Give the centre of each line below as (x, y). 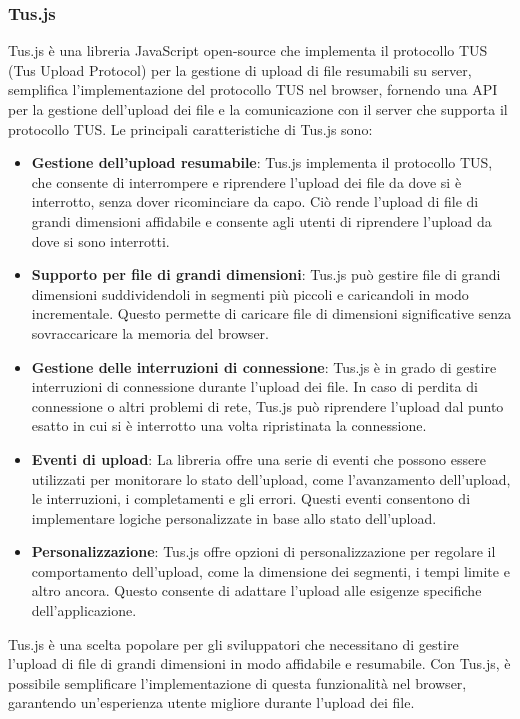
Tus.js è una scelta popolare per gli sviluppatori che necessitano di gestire (233, 643)
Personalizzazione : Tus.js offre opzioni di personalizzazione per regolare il (263, 551)
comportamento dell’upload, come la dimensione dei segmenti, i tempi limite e (270, 570)
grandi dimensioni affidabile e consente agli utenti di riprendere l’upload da (261, 220)
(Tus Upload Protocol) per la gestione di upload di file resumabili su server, (240, 69)
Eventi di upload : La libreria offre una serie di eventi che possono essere (258, 458)
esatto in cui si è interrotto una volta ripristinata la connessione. (229, 425)
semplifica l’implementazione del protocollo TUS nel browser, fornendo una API (253, 89)
